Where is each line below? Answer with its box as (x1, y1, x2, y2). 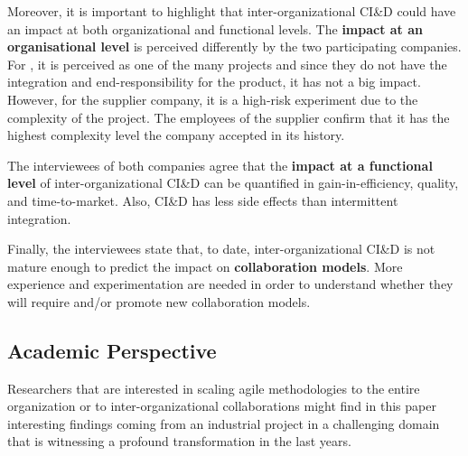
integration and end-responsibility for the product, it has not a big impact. (7, 72, 421, 91)
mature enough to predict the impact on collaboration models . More (7, 256, 403, 275)
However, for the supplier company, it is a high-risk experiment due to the (7, 89, 418, 108)
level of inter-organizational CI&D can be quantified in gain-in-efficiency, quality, (7, 173, 459, 192)
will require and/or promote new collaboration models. (7, 292, 311, 311)
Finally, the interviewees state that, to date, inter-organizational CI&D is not (7, 239, 435, 258)
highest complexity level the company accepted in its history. (7, 126, 345, 144)
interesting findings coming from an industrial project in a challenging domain (7, 414, 440, 433)
